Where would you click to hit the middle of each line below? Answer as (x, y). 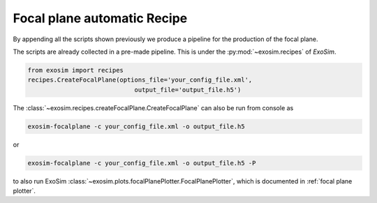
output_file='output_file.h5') (188, 90)
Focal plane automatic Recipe (100, 18)
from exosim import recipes (75, 70)
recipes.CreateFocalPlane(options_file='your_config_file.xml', (140, 80)
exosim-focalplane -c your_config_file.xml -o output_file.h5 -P (142, 163)
